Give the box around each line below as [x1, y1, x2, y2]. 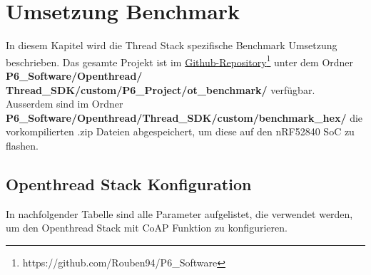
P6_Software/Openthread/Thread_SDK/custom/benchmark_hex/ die [6, 110, 363, 125]
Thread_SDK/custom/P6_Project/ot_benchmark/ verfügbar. [6, 82, 315, 97]
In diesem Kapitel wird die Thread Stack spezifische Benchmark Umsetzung [6, 38, 337, 53]
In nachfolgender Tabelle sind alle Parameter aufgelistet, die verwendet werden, [6, 206, 353, 221]
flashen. [6, 137, 39, 152]
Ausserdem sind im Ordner [6, 96, 123, 111]
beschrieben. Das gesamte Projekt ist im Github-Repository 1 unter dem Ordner [6, 52, 354, 69]
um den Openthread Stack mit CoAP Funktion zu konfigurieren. [6, 220, 288, 235]
